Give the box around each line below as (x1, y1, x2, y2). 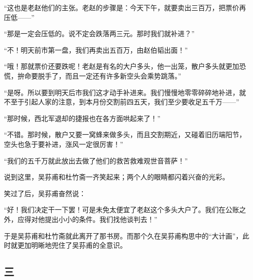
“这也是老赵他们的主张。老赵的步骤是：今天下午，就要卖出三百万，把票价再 (4, 2, 246, 12)
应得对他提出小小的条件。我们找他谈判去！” (17, 214, 157, 224)
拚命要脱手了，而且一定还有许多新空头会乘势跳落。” (17, 70, 181, 80)
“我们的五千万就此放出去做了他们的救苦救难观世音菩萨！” (4, 155, 188, 165)
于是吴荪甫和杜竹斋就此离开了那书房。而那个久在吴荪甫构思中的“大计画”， (4, 230, 243, 240)
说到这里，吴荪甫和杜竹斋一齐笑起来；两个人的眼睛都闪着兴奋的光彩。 (4, 172, 229, 182)
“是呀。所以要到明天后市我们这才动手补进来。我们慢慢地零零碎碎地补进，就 (4, 87, 246, 97)
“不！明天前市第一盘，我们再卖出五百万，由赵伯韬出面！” (4, 44, 188, 55)
